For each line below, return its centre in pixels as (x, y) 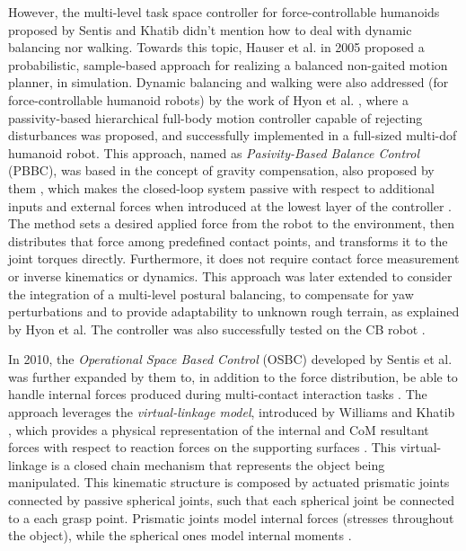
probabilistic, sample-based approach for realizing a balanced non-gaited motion (228, 64)
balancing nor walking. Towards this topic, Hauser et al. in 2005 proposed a (216, 47)
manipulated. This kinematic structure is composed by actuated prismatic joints (229, 482)
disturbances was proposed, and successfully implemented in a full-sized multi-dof (233, 135)
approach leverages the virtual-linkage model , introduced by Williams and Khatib (232, 412)
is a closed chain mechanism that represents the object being (218, 464)
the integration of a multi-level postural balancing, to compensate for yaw (211, 293)
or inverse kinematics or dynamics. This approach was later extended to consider (230, 275)
